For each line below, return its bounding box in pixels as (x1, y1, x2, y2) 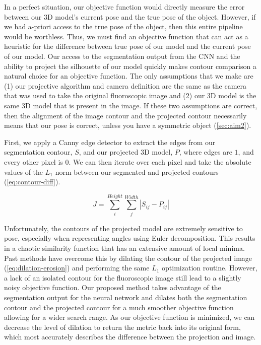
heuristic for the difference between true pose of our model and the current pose (4, 41, 251, 51)
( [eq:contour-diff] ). (4, 176, 60, 187)
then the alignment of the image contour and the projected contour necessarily (4, 110, 247, 120)
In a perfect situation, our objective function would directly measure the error (4, 2, 245, 12)
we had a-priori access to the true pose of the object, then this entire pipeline (4, 21, 243, 32)
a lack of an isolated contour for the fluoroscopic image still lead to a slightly (4, 272, 241, 283)
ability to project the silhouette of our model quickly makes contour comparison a (4, 60, 256, 71)
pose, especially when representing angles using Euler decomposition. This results (4, 233, 255, 243)
